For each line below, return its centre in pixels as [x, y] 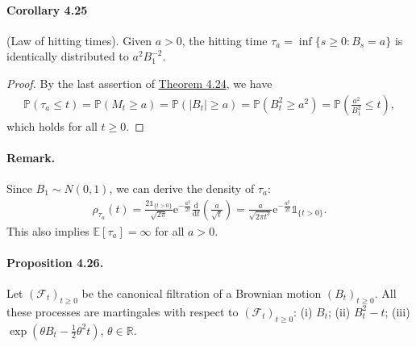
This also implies [48, 230]
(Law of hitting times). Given [79, 40]
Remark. [31, 157]
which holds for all [52, 125]
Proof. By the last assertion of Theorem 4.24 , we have [139, 83]
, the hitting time [225, 40]
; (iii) [397, 311]
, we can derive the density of [182, 188]
